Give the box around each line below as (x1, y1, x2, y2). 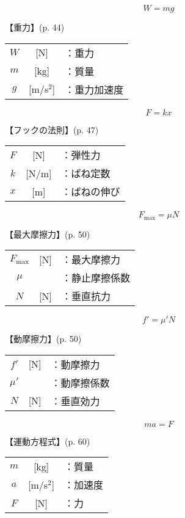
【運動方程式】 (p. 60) (5, 434, 90, 447)
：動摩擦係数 (51, 375, 110, 390)
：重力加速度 (65, 82, 124, 97)
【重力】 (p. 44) (5, 21, 65, 33)
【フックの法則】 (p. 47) (5, 123, 99, 136)
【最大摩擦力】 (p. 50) (5, 227, 90, 240)
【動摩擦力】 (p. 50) (5, 332, 82, 345)
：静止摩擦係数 (61, 271, 130, 285)
